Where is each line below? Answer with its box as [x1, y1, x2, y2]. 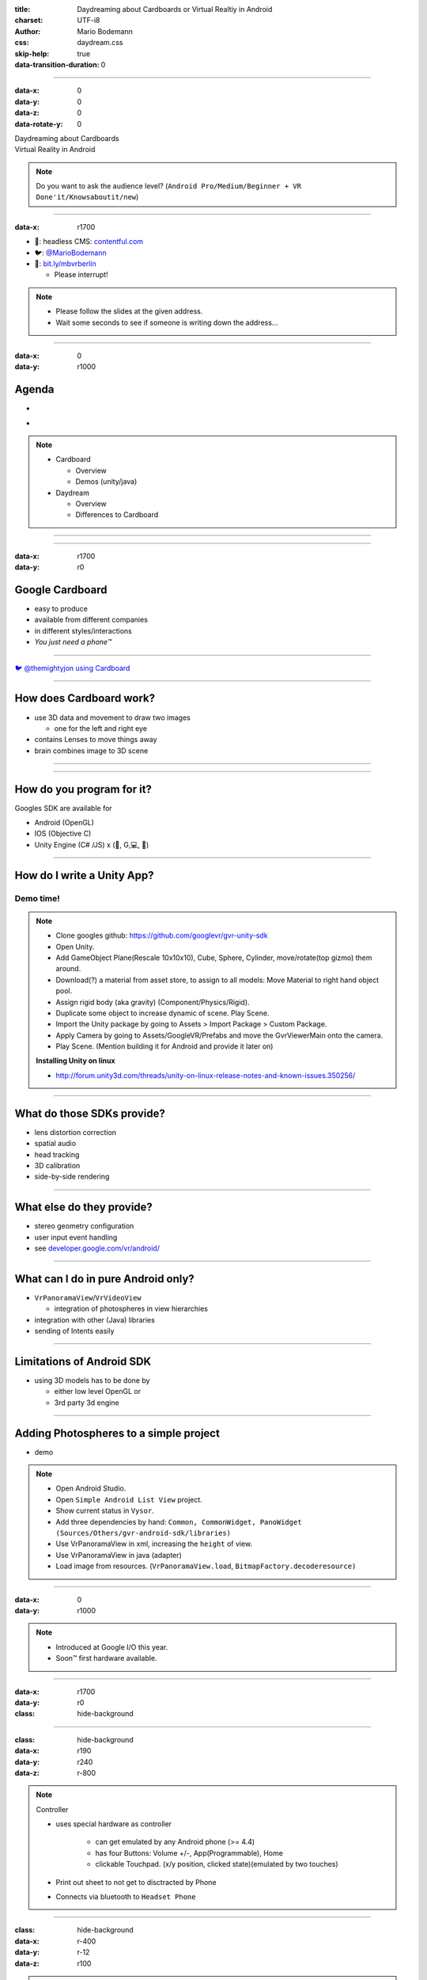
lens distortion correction [34, 1127, 117, 1137]
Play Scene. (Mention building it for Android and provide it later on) [55, 1041, 274, 1051]
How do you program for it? [14, 782, 152, 796]
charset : [14, 16, 43, 25]
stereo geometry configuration [34, 1221, 134, 1231]
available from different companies [34, 615, 148, 625]
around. [55, 964, 81, 973]
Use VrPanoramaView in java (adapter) [55, 1550, 182, 1559]
